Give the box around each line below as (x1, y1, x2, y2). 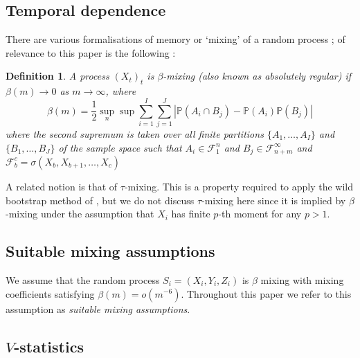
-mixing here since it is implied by (201, 193, 346, 207)
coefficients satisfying (6, 286, 95, 301)
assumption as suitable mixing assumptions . (6, 301, 190, 316)
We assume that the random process (6, 272, 160, 287)
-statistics (14, 335, 84, 357)
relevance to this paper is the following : (6, 45, 176, 60)
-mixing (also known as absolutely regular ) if (163, 69, 352, 83)
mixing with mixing (260, 272, 344, 287)
